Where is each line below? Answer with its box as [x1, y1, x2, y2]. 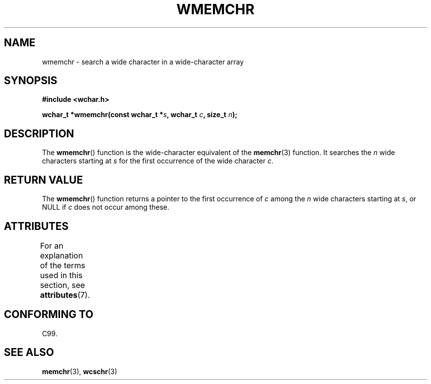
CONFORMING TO [4, 308, 93, 321]
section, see [40, 280, 85, 290]
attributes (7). [40, 289, 90, 300]
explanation [40, 250, 83, 260]
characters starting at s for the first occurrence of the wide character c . [42, 157, 274, 165]
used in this [40, 270, 83, 280]
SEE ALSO [4, 346, 54, 359]
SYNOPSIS [4, 74, 58, 87]
